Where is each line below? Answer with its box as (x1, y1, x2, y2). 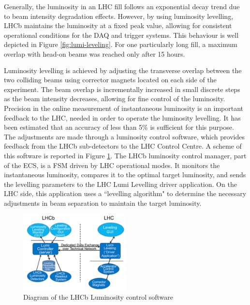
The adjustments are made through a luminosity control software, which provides (4, 131, 245, 141)
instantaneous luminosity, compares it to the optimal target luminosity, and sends (4, 169, 246, 180)
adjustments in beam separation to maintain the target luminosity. (4, 198, 202, 208)
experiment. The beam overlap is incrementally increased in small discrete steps (4, 84, 240, 94)
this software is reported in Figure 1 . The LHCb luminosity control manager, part (4, 150, 247, 160)
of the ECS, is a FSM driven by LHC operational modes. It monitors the (4, 160, 220, 170)
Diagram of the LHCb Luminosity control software (23, 291, 174, 302)
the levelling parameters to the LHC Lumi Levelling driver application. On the (4, 179, 237, 189)
